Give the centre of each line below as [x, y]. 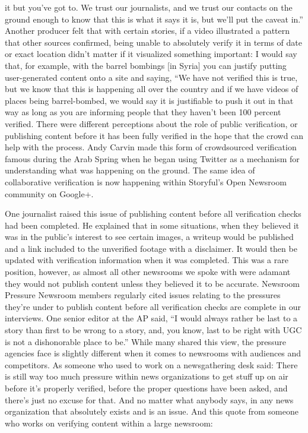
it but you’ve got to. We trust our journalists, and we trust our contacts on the [149, 7]
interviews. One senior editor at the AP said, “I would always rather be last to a [151, 318]
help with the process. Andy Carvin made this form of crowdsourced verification [151, 147]
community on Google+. [49, 193]
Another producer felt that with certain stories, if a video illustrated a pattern [147, 31]
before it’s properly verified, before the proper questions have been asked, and [146, 388]
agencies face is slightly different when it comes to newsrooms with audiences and [153, 353]
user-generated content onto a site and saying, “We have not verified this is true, [151, 77]
